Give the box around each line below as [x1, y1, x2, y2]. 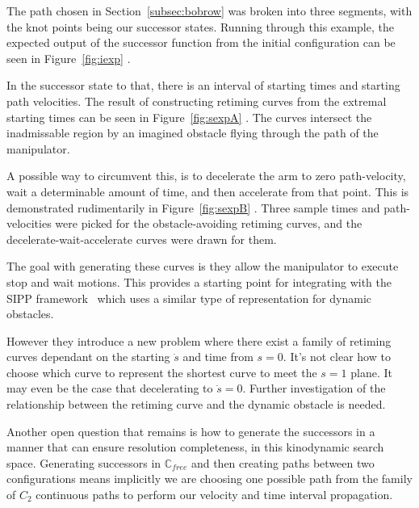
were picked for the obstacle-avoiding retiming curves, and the [55, 215, 362, 232]
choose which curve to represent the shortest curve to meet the [6, 363, 317, 380]
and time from [182, 348, 253, 365]
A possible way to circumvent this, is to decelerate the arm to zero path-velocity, [6, 167, 406, 184]
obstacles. [6, 305, 54, 322]
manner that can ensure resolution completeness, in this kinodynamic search [6, 439, 384, 456]
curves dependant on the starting [6, 348, 170, 365]
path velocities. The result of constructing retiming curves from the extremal [6, 92, 387, 109]
